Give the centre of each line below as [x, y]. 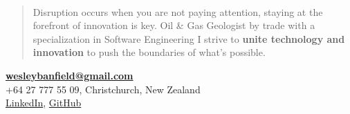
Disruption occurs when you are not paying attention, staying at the [178, 11]
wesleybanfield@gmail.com [70, 75]
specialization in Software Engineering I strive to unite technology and [189, 38]
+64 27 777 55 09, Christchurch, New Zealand [103, 89]
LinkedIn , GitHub [44, 103]
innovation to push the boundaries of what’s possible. [149, 52]
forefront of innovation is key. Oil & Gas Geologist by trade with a [174, 25]
